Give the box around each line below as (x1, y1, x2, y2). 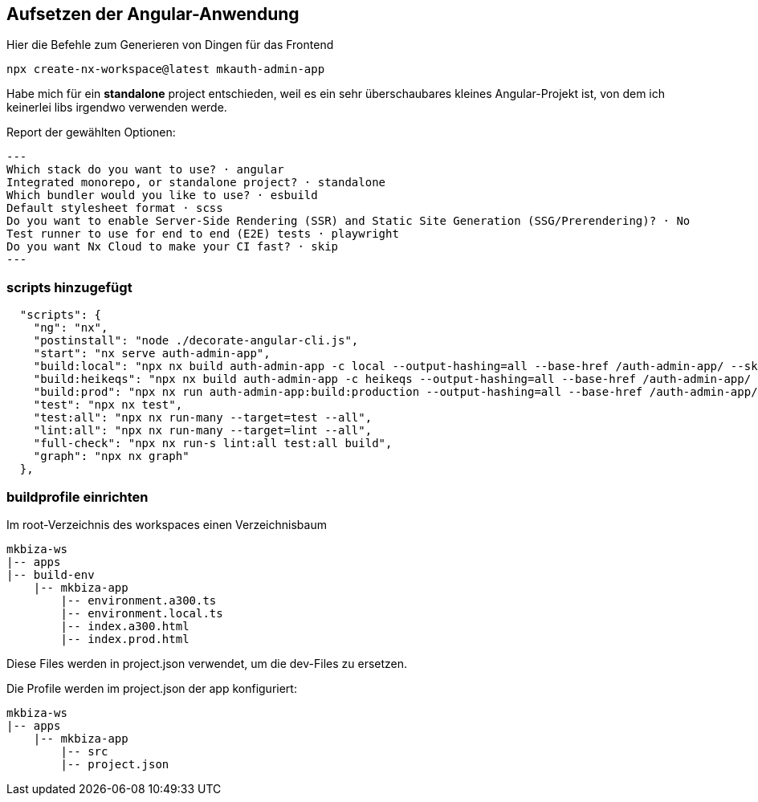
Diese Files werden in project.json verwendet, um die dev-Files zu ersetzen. (6, 656, 408, 670)
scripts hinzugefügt (6, 279, 132, 295)
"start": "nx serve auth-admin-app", (33, 347, 271, 360)
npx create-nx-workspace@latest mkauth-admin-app (6, 63, 325, 76)
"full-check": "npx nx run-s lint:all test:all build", (33, 437, 393, 450)
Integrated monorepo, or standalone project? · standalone (6, 176, 386, 189)
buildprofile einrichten (6, 488, 149, 505)
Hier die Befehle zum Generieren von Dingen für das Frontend (6, 38, 334, 52)
